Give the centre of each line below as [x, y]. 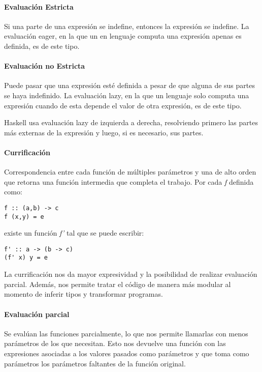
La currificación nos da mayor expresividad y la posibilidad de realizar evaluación [131, 274]
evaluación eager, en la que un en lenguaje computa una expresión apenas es [123, 36]
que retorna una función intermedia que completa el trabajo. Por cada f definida [129, 181]
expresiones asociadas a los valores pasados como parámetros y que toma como [127, 353]
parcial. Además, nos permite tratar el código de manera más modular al [118, 284]
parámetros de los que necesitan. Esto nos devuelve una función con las [115, 343]
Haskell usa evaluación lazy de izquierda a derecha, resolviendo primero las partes [131, 122]
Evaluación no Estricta [45, 66]
